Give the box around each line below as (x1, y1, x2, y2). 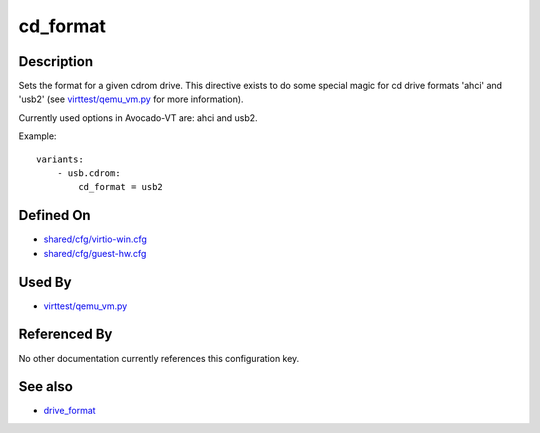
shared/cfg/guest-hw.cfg (43, 247, 147, 259)
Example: (18, 130, 57, 142)
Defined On (18, 207, 91, 224)
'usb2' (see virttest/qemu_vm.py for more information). (18, 93, 244, 105)
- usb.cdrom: (56, 168, 121, 179)
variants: (36, 153, 84, 165)
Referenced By (18, 326, 113, 343)
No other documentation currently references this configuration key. (18, 352, 300, 364)
